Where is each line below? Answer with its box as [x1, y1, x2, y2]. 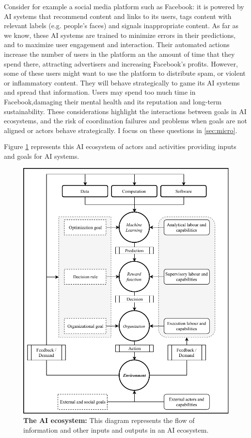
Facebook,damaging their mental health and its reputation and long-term [4, 96, 222, 106]
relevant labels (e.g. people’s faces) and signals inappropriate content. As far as [4, 20, 239, 31]
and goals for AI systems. [4, 151, 79, 161]
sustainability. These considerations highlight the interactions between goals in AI [4, 106, 247, 116]
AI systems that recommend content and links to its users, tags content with [4, 11, 232, 21]
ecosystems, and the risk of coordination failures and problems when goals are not [4, 116, 248, 126]
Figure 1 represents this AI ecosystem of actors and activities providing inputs [4, 141, 236, 152]
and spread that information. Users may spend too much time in [4, 87, 196, 97]
